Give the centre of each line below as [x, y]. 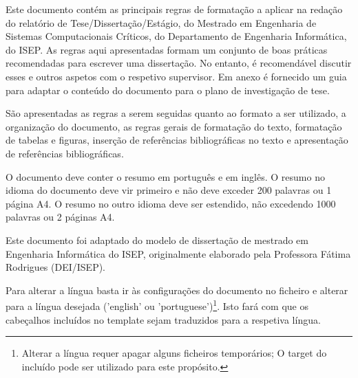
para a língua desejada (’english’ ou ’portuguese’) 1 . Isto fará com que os [157, 305]
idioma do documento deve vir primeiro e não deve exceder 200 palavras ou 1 [169, 190]
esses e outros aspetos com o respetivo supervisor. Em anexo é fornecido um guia [176, 76]
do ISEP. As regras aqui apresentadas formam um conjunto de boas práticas [167, 49]
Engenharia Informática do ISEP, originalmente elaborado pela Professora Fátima [178, 253]
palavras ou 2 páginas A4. [60, 217]
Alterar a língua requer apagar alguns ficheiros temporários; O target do [174, 353]
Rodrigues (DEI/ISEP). [56, 267]
